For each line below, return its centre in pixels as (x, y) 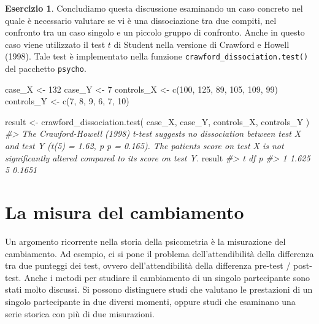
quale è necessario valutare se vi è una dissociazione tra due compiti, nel (141, 20)
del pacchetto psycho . (46, 68)
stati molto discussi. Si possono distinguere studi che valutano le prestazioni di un (159, 289)
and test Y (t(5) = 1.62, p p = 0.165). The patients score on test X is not (144, 146)
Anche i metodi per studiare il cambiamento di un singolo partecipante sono (167, 277)
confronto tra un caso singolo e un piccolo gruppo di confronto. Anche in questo (155, 32)
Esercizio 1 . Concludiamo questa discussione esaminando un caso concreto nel (154, 8)
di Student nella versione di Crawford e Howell (202, 44)
